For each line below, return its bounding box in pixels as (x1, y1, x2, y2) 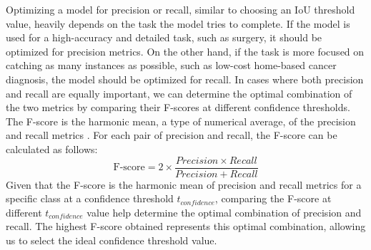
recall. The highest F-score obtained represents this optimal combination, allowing (6, 219, 366, 234)
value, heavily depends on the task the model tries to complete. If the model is (6, 16, 350, 31)
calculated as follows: (6, 141, 98, 156)
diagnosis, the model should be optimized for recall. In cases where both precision (6, 71, 364, 86)
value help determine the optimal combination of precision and (86, 204, 362, 219)
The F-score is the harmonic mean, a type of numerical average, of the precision (6, 113, 356, 128)
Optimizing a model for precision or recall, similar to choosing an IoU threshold (6, 2, 355, 16)
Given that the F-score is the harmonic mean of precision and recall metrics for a (6, 177, 362, 192)
